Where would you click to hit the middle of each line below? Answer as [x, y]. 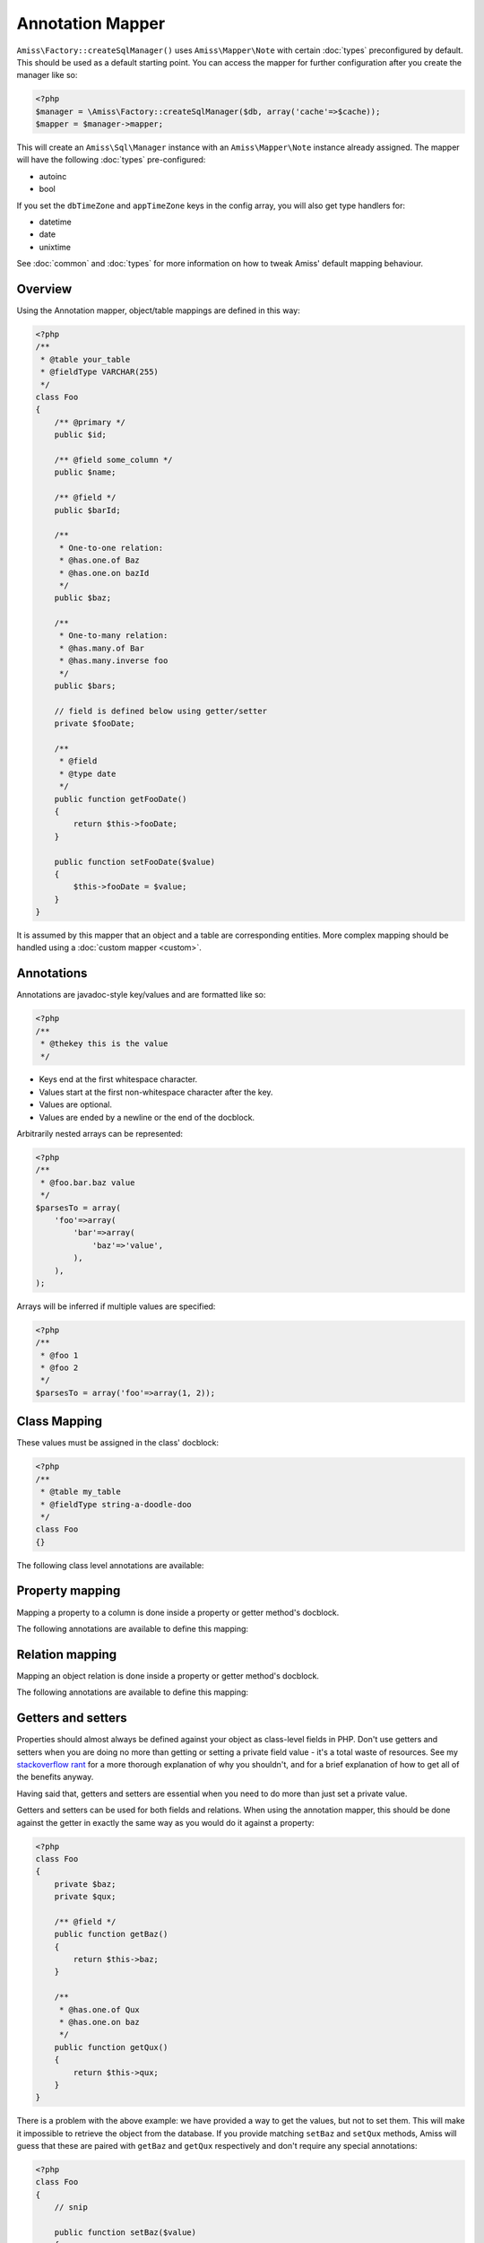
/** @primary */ [90, 422]
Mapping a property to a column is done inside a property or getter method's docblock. [178, 1612]
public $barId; [87, 510]
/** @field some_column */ [114, 460]
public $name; [85, 472]
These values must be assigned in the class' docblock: [118, 1443]
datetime [55, 222]
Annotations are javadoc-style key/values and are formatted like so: [141, 995]
